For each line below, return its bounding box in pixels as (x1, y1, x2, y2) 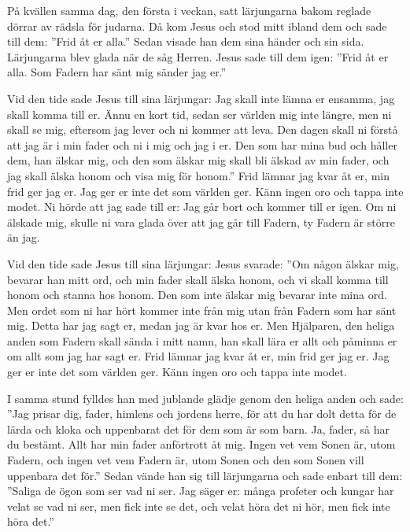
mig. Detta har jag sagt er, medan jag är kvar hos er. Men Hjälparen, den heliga (7, 317, 395, 334)
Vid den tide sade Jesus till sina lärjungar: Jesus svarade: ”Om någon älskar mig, (7, 255, 399, 272)
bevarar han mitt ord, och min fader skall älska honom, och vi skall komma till (7, 271, 389, 287)
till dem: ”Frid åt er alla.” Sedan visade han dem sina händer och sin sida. (7, 33, 364, 50)
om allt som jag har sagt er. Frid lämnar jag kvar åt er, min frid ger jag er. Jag (7, 348, 390, 364)
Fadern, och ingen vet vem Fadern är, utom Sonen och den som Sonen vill (7, 452, 364, 468)
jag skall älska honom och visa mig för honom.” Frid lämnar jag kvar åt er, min (7, 167, 390, 183)
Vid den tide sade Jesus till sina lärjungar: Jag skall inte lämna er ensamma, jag (7, 90, 395, 106)
